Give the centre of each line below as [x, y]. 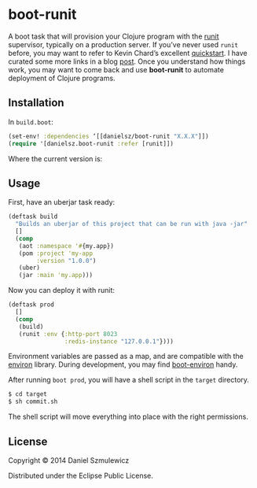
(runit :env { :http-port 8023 [68, 334]
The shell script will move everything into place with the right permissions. [128, 417]
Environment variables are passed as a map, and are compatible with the [126, 357]
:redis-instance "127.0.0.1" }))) [119, 341]
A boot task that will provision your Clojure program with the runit [114, 36]
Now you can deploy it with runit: [62, 290]
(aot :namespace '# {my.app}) [66, 246]
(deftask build [33, 217]
